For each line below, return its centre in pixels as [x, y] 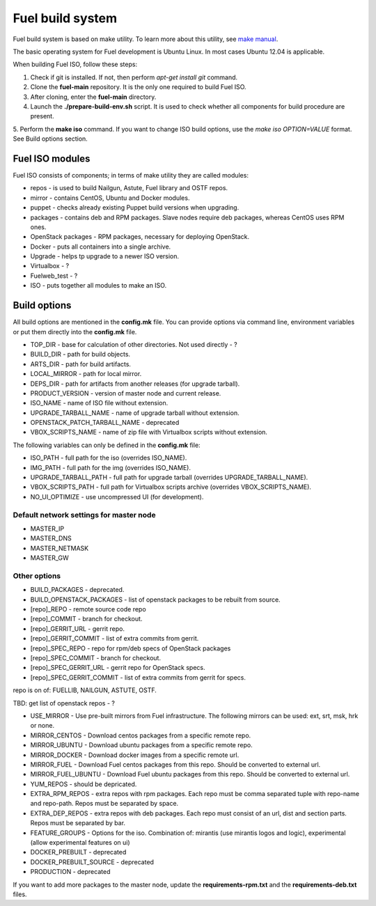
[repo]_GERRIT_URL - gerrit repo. [78, 628]
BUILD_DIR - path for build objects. [80, 354]
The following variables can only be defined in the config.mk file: [107, 445]
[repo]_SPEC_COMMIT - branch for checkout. [96, 658]
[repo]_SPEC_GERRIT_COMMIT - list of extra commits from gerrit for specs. [138, 677]
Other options [37, 576]
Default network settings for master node [84, 515]
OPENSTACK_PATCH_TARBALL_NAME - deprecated [105, 423]
